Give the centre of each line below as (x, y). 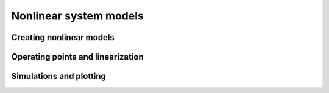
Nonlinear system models (78, 16)
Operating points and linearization (77, 57)
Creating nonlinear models (63, 37)
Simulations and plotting (59, 76)
